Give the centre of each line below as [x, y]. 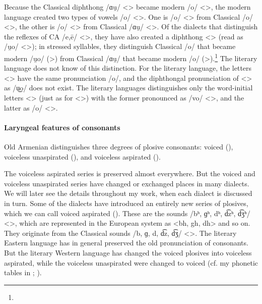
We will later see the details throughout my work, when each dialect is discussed [128, 193]
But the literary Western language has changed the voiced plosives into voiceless [128, 252]
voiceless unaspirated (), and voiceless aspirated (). [82, 156]
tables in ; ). [23, 272]
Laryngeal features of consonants [62, 127]
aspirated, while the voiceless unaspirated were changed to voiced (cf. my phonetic [131, 262]
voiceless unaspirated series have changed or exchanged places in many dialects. [127, 183]
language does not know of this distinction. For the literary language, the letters [128, 68]
